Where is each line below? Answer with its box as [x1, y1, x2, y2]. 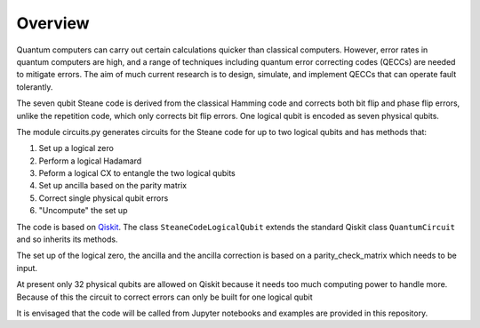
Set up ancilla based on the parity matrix [38, 180, 187, 191]
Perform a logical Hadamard [38, 156, 142, 166]
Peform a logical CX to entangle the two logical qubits [38, 168, 236, 179]
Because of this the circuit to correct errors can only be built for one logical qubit [16, 292, 313, 302]
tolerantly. [16, 81, 53, 92]
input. [16, 262, 38, 273]
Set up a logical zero [38, 143, 115, 154]
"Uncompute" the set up [38, 205, 128, 216]
